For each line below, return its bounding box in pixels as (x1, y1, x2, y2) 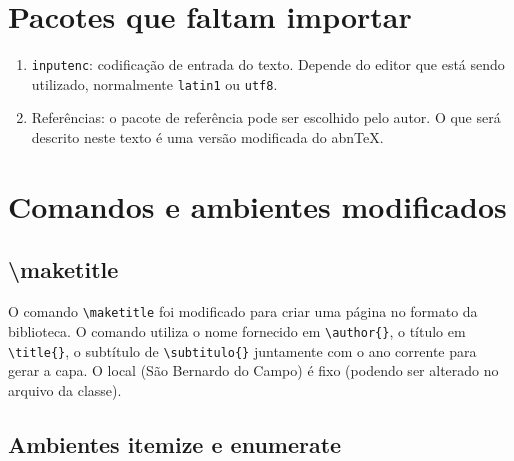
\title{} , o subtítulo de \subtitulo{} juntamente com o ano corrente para (8, 340, 477, 361)
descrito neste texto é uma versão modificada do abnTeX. (31, 127, 384, 148)
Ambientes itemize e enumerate (8, 428, 342, 459)
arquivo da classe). (8, 379, 122, 400)
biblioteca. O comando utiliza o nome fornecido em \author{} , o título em (8, 320, 466, 341)
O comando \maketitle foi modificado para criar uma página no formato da (8, 301, 478, 322)
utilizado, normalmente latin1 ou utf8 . (31, 73, 278, 94)
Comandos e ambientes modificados (8, 185, 507, 226)
